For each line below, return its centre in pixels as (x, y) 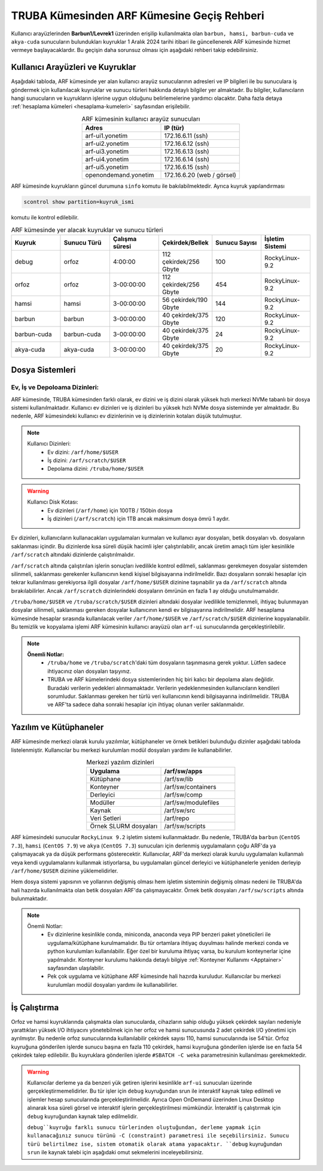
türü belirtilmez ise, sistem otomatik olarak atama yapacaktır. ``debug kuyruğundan (155, 1144)
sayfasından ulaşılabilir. (76, 968)
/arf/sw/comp (183, 795)
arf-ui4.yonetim (107, 160)
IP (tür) (174, 128)
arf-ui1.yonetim (106, 136)
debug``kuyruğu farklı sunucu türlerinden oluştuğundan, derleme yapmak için (144, 1127)
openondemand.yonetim (120, 175)
